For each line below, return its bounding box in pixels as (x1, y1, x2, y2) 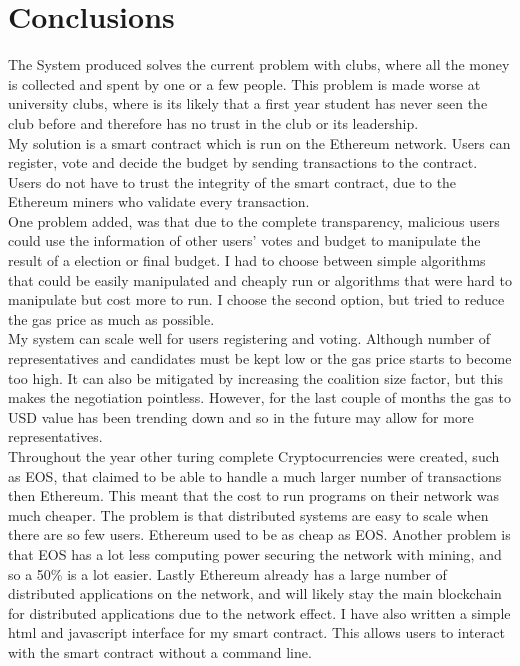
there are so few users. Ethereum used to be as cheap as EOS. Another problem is (8, 524, 511, 545)
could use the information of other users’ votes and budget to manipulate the (8, 230, 481, 251)
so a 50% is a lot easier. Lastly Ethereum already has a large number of (8, 563, 447, 584)
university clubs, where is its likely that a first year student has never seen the (8, 93, 488, 114)
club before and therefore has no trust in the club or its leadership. (8, 112, 419, 133)
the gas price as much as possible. (8, 308, 215, 329)
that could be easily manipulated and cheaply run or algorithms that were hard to (8, 269, 512, 290)
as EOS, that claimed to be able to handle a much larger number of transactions (8, 465, 502, 486)
